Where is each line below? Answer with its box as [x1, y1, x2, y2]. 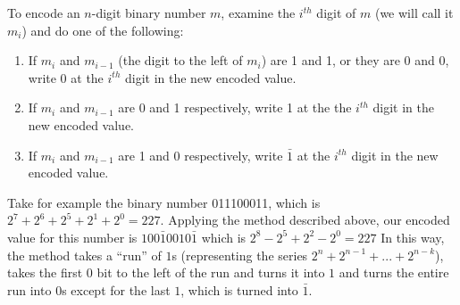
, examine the [221, 4, 296, 21]
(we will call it [374, 4, 454, 21]
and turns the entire [339, 263, 449, 282]
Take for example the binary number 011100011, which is [7, 193, 321, 211]
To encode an [7, 4, 80, 21]
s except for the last [62, 280, 171, 299]
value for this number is [7, 227, 138, 246]
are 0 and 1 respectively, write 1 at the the [118, 98, 352, 117]
